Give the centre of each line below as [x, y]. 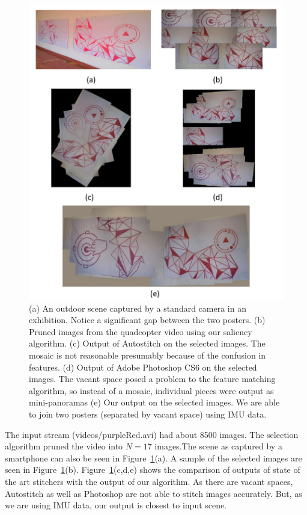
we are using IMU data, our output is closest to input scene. [116, 505]
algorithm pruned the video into [64, 446]
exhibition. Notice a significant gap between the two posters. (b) [147, 320]
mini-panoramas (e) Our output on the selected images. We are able [154, 402]
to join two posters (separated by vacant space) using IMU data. [148, 414]
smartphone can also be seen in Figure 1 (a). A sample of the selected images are [153, 458]
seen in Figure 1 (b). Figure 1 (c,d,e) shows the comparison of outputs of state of [153, 470]
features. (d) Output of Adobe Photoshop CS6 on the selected [143, 367]
